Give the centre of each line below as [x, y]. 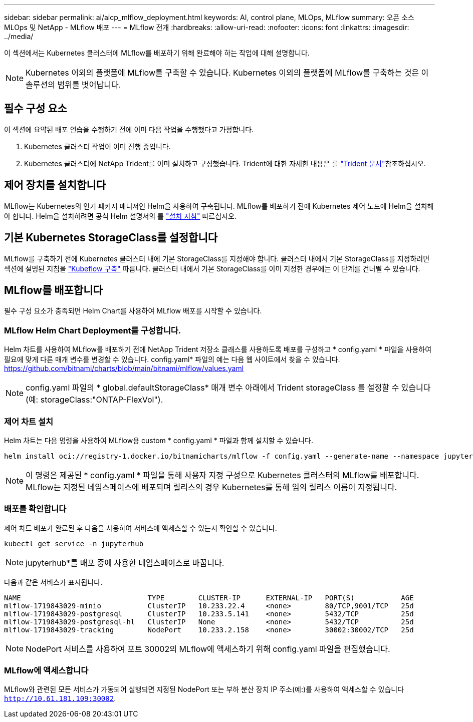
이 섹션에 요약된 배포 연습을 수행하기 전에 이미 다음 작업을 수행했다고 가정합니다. [129, 129]
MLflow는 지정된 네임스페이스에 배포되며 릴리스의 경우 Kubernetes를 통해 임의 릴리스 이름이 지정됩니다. [211, 487]
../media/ [19, 36]
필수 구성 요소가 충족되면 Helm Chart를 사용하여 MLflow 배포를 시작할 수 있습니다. [133, 311]
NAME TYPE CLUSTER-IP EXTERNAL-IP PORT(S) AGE [209, 598]
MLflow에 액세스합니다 [46, 670]
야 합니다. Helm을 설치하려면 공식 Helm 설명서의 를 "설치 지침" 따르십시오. [120, 216]
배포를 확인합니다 [35, 509]
